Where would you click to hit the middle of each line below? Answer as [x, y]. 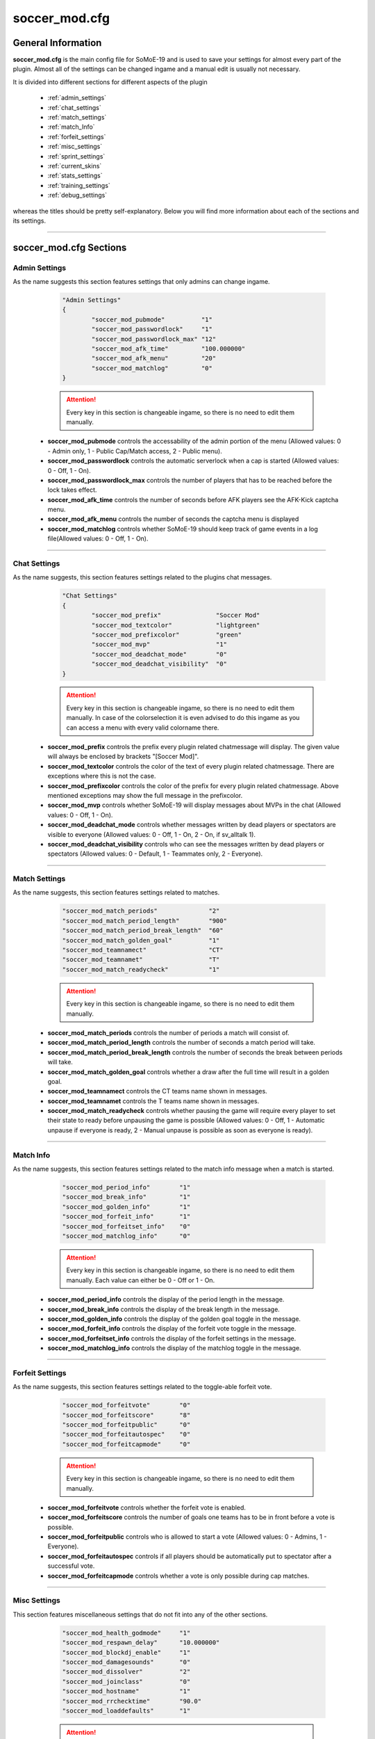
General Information [57, 43]
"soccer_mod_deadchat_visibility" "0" [159, 664]
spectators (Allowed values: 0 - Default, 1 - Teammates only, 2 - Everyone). [155, 854]
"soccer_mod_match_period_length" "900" [144, 921]
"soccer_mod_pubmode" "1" [152, 319]
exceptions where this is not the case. [102, 776]
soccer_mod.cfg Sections [70, 247]
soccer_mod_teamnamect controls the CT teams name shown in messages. [157, 1091]
